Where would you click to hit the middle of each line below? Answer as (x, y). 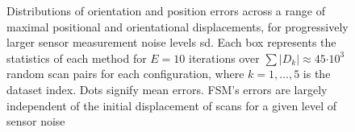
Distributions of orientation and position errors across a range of (166, 10)
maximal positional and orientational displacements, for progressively (177, 26)
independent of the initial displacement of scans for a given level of (171, 105)
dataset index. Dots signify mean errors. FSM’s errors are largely (167, 89)
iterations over (224, 58)
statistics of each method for (77, 58)
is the (317, 74)
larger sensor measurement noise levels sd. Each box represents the (171, 42)
